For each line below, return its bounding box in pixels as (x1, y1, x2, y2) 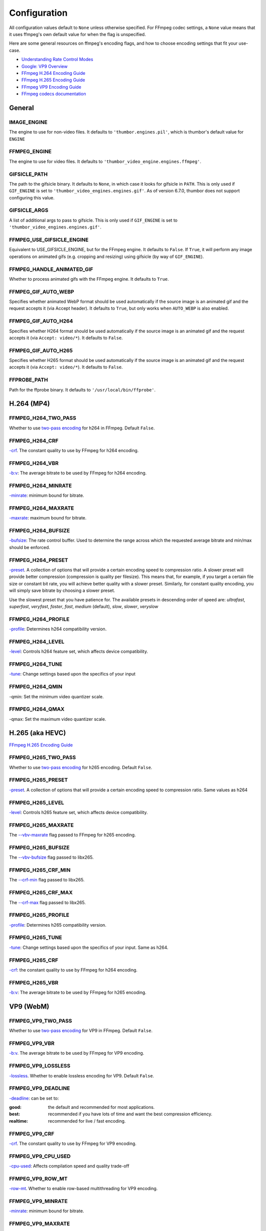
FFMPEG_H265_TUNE (9, 934, 63, 941)
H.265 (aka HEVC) (9, 729, 66, 737)
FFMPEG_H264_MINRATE (9, 482, 72, 489)
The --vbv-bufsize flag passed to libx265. (9, 854, 94, 860)
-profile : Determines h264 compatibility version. (9, 626, 107, 632)
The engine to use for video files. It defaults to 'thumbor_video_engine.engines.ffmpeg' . (9, 158, 201, 164)
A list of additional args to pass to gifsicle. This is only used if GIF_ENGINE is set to (9, 217, 178, 223)
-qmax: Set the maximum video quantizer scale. (9, 716, 106, 722)
